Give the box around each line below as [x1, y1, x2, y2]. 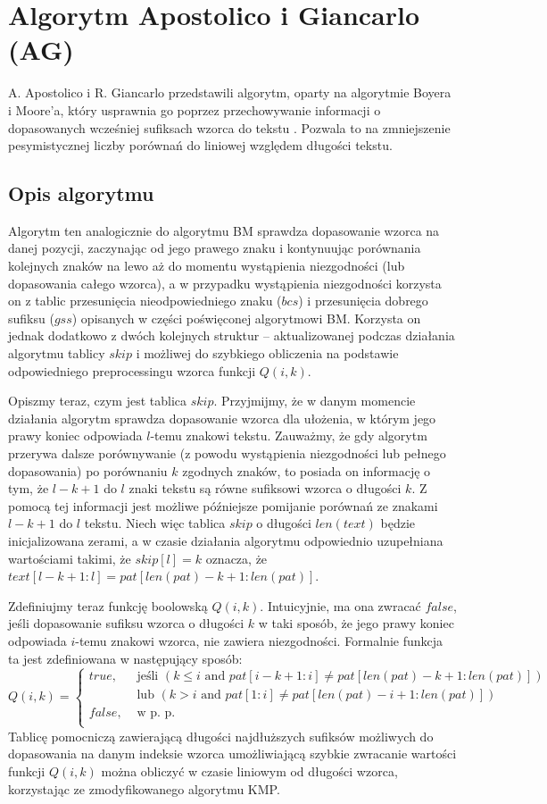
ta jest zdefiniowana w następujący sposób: [8, 649, 243, 667]
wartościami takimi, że [8, 549, 131, 567]
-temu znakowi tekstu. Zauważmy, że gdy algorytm [150, 426, 427, 445]
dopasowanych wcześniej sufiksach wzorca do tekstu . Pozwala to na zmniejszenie [8, 118, 451, 137]
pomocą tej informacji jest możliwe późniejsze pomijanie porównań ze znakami [8, 496, 438, 515]
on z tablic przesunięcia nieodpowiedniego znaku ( [8, 291, 282, 310]
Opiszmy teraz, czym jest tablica [8, 391, 187, 410]
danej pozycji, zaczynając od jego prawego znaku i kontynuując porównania [8, 239, 421, 257]
